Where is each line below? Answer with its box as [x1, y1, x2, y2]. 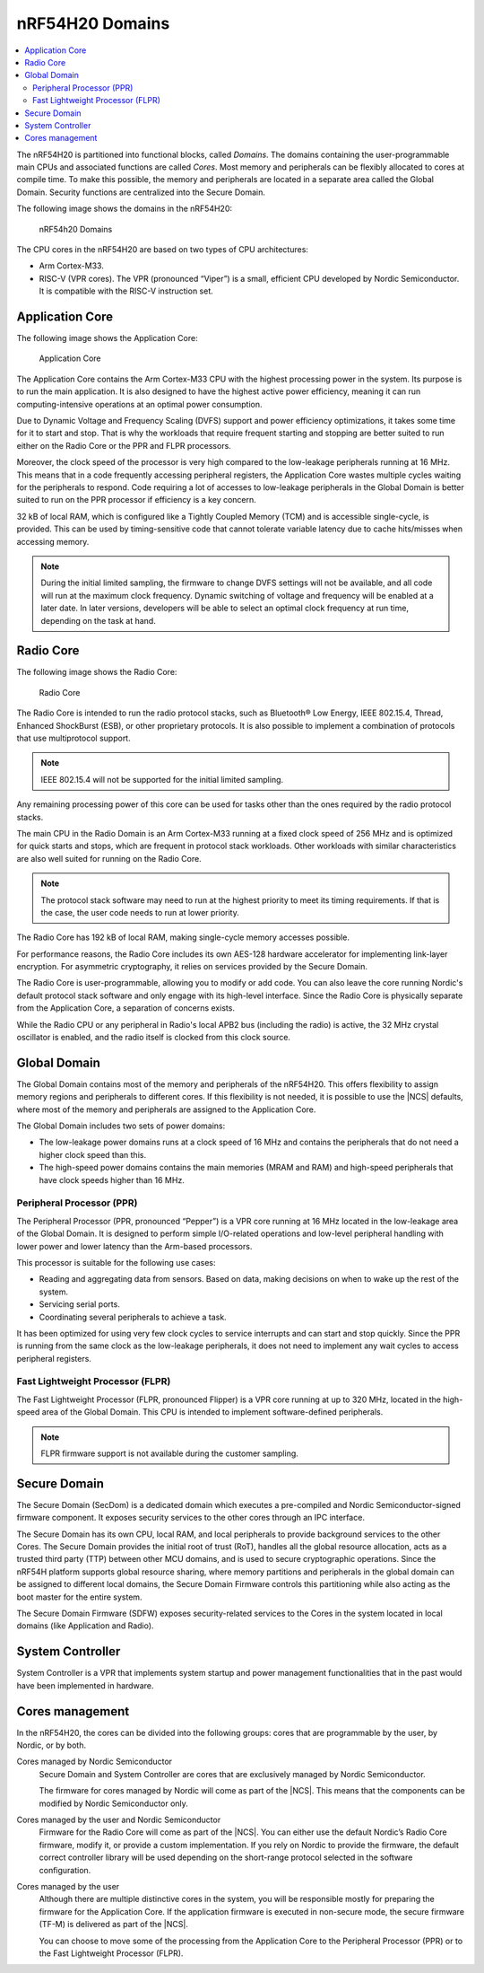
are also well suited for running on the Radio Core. [16, 853, 202, 864]
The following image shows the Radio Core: [16, 667, 177, 678]
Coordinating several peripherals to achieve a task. [39, 1311, 228, 1322]
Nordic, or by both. [16, 1740, 87, 1750]
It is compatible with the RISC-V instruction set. [39, 285, 214, 296]
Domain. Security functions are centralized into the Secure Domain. [16, 187, 266, 197]
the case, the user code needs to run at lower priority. [40, 907, 239, 917]
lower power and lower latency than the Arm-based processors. [16, 1241, 253, 1251]
